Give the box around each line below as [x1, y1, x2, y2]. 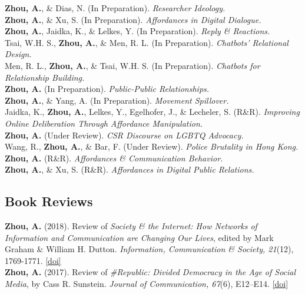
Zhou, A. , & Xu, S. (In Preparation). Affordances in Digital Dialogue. [5, 13, 261, 25]
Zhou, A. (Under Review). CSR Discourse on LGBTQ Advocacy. [5, 128, 244, 141]
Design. [5, 48, 32, 60]
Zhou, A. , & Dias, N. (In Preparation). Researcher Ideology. [5, 2, 226, 14]
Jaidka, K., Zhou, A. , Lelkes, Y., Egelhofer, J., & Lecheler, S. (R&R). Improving [5, 105, 300, 118]
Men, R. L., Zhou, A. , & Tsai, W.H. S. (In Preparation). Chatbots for [5, 59, 260, 71]
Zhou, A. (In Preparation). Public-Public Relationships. [5, 82, 210, 95]
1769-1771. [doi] [5, 254, 61, 266]
